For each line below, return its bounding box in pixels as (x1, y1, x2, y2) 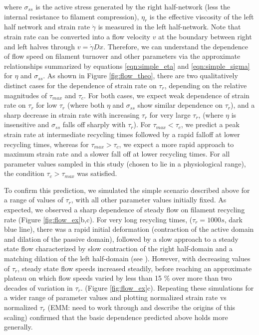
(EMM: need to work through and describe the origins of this (47, 302, 236, 313)
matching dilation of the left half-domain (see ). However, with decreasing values (4, 253, 251, 264)
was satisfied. (77, 168, 117, 178)
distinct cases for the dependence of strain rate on (4, 80, 157, 90)
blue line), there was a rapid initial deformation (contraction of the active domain (4, 224, 254, 234)
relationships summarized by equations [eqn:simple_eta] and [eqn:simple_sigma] (4, 60, 250, 71)
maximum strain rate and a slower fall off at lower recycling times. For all (4, 149, 230, 159)
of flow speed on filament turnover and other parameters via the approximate (4, 51, 241, 61)
